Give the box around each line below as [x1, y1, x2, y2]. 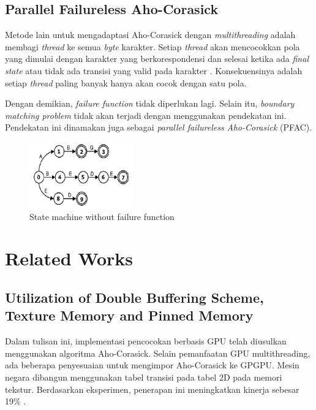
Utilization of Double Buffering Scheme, [5, 288, 264, 307]
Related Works [5, 246, 134, 271]
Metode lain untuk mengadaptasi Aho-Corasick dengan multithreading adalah [5, 28, 296, 41]
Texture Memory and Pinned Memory [5, 306, 254, 325]
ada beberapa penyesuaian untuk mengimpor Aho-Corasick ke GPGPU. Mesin [5, 359, 299, 371]
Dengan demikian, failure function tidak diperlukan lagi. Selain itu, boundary [5, 97, 295, 110]
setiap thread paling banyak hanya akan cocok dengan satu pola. [5, 76, 247, 89]
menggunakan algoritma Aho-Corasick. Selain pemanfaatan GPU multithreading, [5, 346, 310, 359]
